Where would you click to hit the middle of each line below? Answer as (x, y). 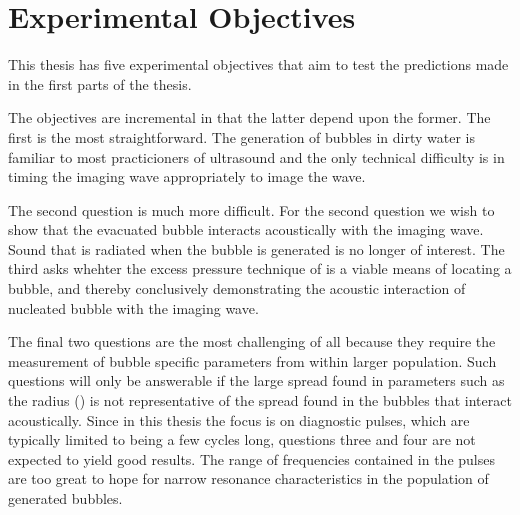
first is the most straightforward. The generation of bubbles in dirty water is (242, 136)
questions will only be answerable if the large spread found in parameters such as (256, 380)
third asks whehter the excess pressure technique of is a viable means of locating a (260, 268)
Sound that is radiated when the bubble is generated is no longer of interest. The (256, 248)
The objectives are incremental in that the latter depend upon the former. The (249, 117)
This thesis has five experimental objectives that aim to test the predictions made (258, 64)
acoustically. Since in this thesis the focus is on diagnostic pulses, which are (239, 419)
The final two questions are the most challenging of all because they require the (252, 341)
